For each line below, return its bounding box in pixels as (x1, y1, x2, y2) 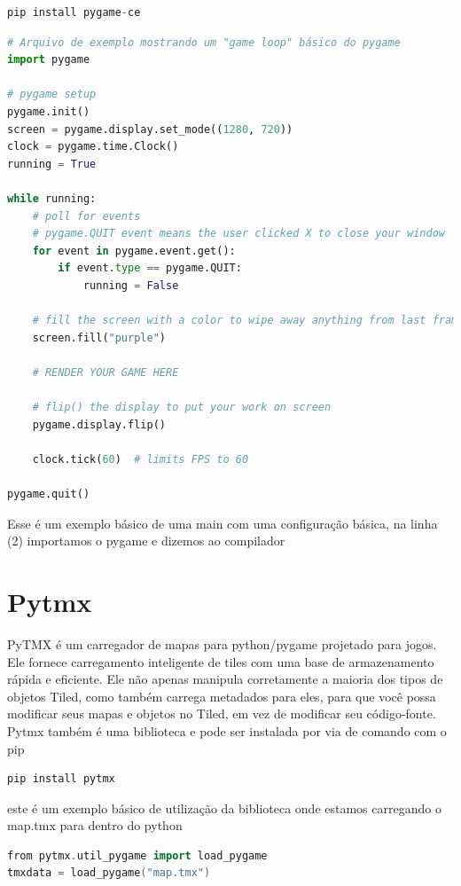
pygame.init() (7, 105, 90, 118)
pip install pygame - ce (7, 6, 141, 19)
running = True (7, 157, 97, 170)
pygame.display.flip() (32, 418, 166, 431)
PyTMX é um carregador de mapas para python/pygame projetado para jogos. (7, 634, 437, 653)
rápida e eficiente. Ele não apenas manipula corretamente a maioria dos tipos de (7, 670, 443, 688)
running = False (82, 278, 179, 292)
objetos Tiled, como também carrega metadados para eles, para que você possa (7, 686, 436, 705)
